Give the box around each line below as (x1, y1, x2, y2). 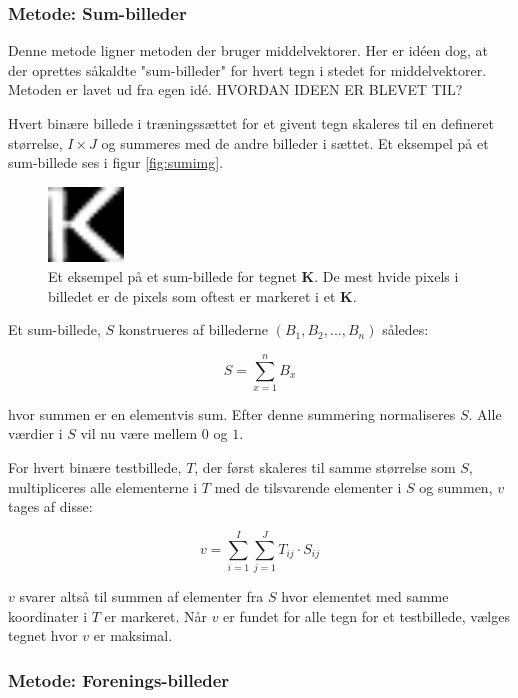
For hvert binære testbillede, (8, 457, 182, 478)
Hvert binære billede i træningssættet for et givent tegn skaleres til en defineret (8, 113, 494, 133)
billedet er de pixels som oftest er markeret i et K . (48, 285, 357, 306)
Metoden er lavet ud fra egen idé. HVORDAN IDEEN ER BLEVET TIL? (8, 79, 463, 100)
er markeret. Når (104, 605, 207, 626)
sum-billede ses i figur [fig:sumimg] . (8, 152, 224, 173)
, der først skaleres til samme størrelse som (194, 457, 456, 478)
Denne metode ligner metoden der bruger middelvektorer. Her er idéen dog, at (8, 40, 489, 61)
